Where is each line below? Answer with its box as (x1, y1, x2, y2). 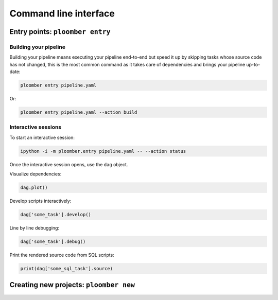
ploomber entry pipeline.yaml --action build (20, 110, 137, 115)
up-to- (246, 61, 260, 67)
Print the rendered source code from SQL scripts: (9, 252, 114, 258)
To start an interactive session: (9, 134, 75, 140)
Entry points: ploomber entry (9, 27, 111, 36)
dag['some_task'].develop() (20, 211, 91, 218)
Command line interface (9, 8, 115, 19)
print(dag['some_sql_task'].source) (20, 266, 113, 272)
